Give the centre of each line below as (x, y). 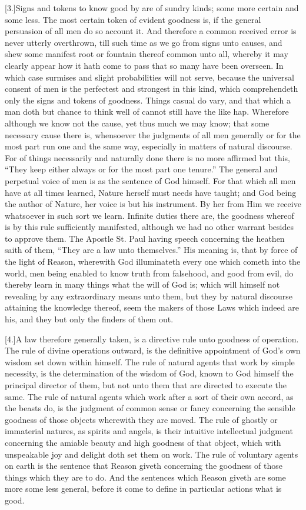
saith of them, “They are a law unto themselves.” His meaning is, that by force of (151, 250)
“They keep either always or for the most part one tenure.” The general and (141, 169)
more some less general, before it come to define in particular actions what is (143, 489)
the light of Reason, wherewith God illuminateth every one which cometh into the (153, 261)
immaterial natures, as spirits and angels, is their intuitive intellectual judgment (149, 431)
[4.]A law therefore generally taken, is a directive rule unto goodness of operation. (152, 339)
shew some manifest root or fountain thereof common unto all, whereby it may (147, 54)
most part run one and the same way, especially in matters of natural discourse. (149, 146)
